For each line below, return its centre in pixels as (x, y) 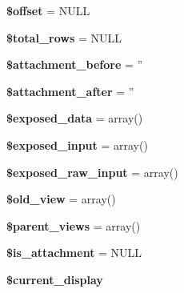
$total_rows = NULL (64, 37)
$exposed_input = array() (77, 144)
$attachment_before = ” (75, 64)
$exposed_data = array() (75, 118)
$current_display (55, 279)
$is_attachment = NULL (74, 253)
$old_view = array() (61, 199)
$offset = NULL (48, 10)
